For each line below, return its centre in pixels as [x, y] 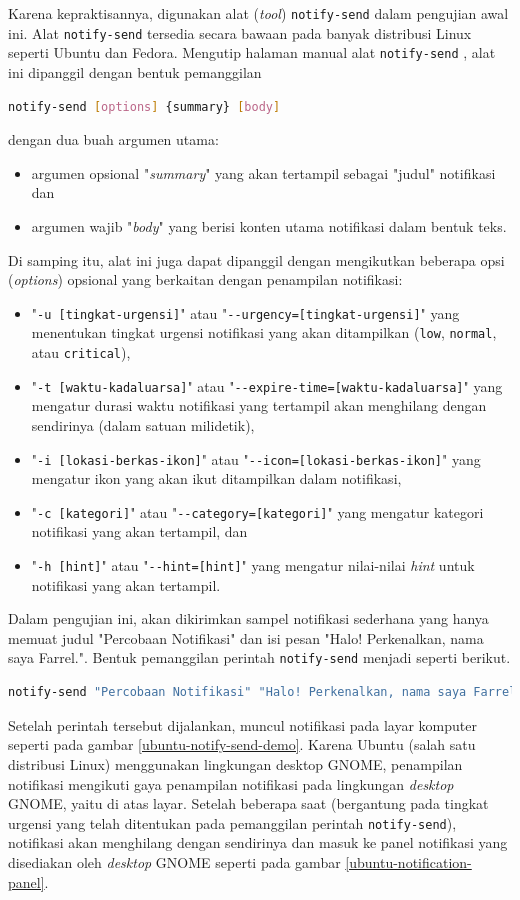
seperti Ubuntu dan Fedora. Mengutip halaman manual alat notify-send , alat [252, 52]
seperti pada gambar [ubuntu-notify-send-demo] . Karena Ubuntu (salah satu [242, 744]
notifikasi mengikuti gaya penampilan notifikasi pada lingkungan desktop [231, 783]
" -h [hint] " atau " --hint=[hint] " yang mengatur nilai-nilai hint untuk [253, 565]
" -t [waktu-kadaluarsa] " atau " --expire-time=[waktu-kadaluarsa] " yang [267, 385]
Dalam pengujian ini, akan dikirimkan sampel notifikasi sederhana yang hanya [248, 618]
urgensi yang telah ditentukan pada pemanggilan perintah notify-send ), [232, 822]
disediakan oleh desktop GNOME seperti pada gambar [174, 861]
